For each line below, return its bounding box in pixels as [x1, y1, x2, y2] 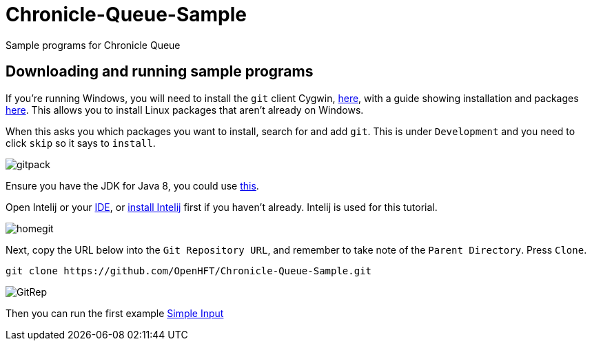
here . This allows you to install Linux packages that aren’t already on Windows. [6, 103, 364, 116]
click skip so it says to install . [6, 136, 156, 149]
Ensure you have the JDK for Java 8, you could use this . [6, 179, 259, 192]
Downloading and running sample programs [6, 63, 314, 81]
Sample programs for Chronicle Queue [6, 39, 181, 51]
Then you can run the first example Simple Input [6, 307, 224, 319]
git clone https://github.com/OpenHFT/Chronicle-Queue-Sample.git [6, 265, 372, 276]
